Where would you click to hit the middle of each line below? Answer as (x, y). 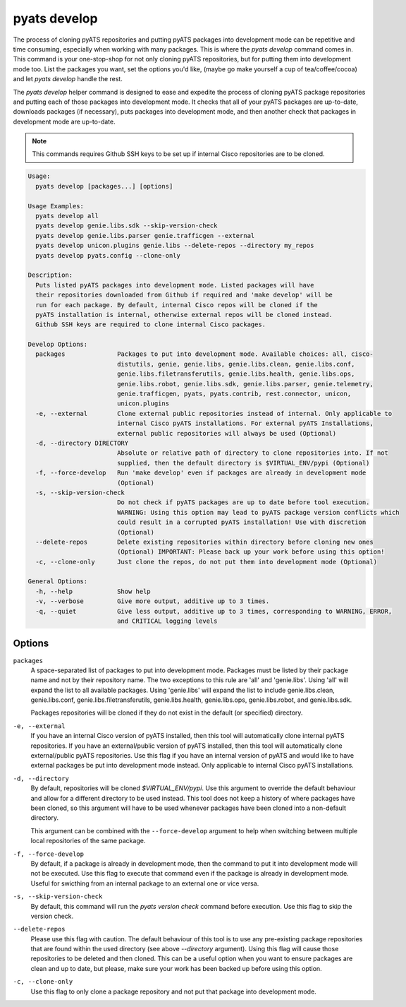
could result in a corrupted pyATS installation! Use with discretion (241, 522)
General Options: (58, 582)
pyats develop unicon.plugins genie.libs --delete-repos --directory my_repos (175, 246)
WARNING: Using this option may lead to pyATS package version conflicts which (258, 512)
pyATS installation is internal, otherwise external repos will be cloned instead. (184, 315)
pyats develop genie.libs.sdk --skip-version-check (127, 226)
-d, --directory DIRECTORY (82, 443)
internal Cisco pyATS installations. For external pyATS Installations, (245, 423)
